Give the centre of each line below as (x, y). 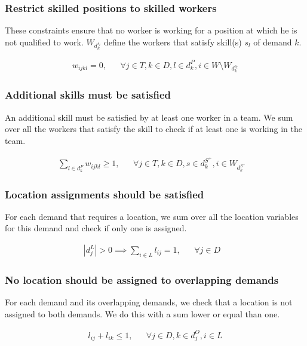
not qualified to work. (44, 42)
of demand (273, 42)
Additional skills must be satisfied (88, 95)
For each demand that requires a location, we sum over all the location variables (152, 216)
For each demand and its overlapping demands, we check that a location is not (149, 302)
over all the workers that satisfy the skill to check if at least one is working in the (153, 129)
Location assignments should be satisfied (105, 194)
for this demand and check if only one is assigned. (96, 228)
